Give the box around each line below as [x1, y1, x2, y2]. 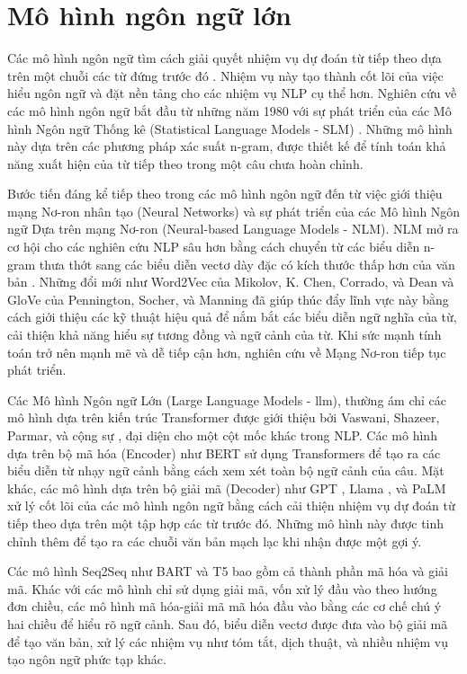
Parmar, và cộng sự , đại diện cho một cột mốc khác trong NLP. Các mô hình [7, 426, 437, 444]
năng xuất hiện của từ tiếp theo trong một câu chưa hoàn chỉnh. [7, 154, 364, 173]
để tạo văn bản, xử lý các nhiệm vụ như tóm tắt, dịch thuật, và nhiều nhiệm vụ [7, 632, 449, 651]
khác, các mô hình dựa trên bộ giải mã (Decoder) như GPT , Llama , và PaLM [7, 478, 446, 497]
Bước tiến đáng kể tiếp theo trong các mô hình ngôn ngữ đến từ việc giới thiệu [7, 184, 443, 203]
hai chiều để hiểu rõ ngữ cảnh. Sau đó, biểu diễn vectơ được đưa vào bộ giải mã [7, 614, 448, 633]
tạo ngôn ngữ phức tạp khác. [7, 650, 166, 669]
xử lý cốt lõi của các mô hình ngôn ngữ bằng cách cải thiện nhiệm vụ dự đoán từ [7, 496, 455, 515]
